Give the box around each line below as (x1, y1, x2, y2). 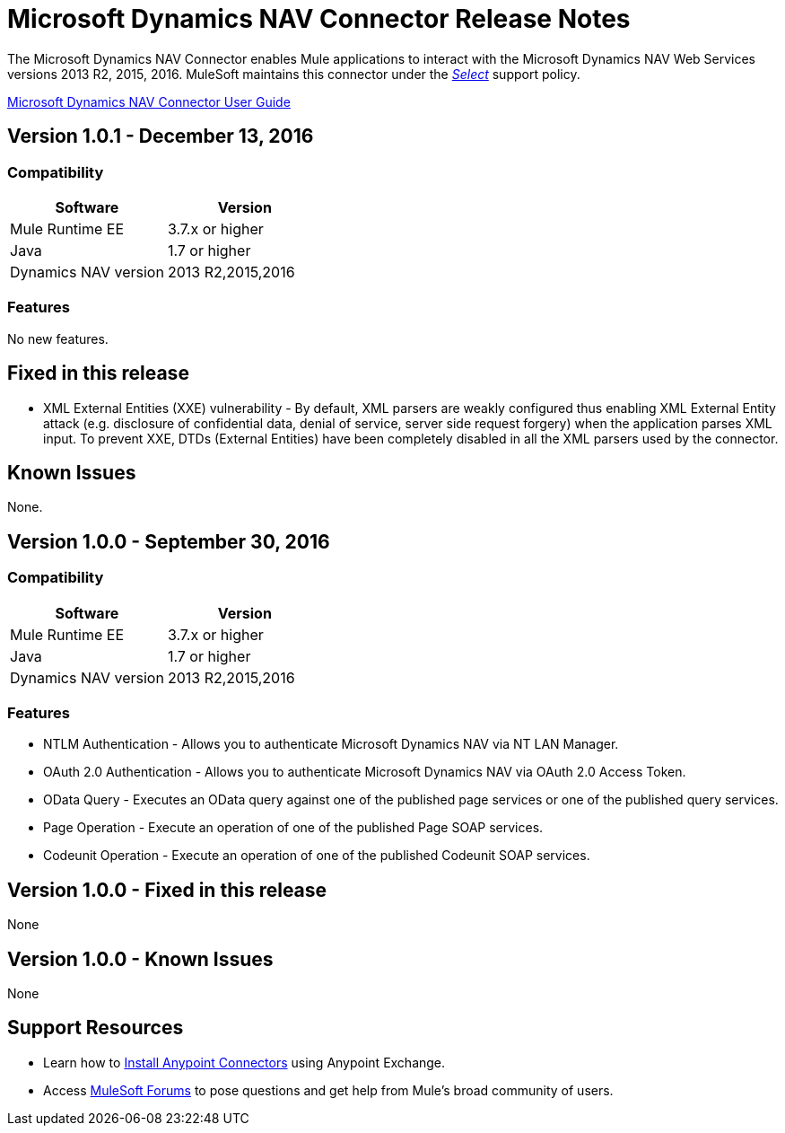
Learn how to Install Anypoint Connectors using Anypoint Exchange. (43, 1054, 446, 1070)
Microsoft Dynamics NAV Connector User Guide (7, 93, 291, 110)
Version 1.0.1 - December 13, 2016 (7, 125, 314, 148)
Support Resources (7, 1016, 184, 1040)
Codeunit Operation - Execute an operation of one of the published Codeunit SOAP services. (43, 848, 590, 864)
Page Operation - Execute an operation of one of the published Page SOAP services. (43, 820, 544, 836)
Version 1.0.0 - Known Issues (7, 947, 274, 971)
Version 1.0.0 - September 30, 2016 (7, 530, 330, 553)
